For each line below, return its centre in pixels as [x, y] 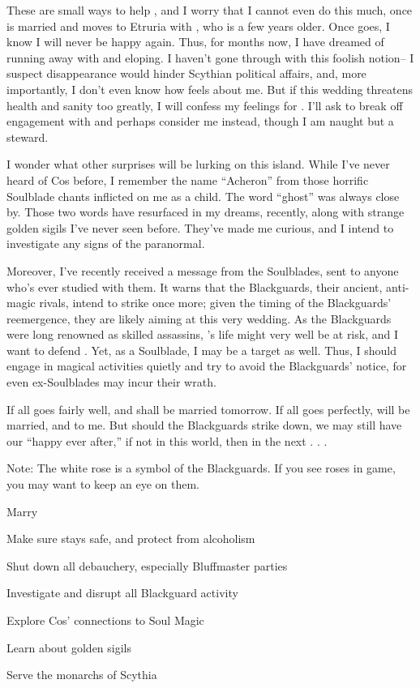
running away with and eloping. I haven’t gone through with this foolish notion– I [210, 57]
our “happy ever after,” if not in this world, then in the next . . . [167, 440]
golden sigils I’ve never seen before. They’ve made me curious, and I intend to [200, 227]
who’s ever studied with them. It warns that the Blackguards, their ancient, [195, 286]
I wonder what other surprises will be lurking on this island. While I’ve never [198, 164]
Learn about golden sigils [69, 647]
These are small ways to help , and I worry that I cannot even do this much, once [210, 10]
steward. [28, 137]
